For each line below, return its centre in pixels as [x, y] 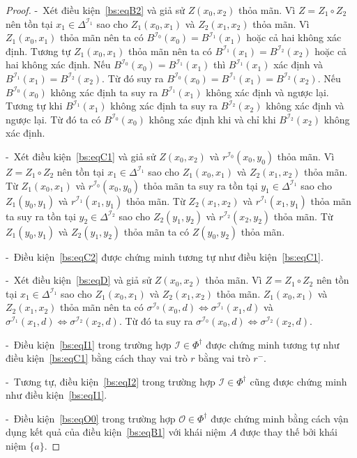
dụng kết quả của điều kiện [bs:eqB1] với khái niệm [116, 432]
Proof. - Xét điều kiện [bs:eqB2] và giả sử [95, 10]
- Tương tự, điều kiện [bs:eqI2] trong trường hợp [111, 381]
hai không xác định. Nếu [58, 64]
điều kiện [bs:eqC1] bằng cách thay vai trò [97, 358]
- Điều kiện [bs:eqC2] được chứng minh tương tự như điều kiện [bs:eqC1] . [165, 256]
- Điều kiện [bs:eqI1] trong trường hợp [89, 344]
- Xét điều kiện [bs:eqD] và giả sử [79, 280]
